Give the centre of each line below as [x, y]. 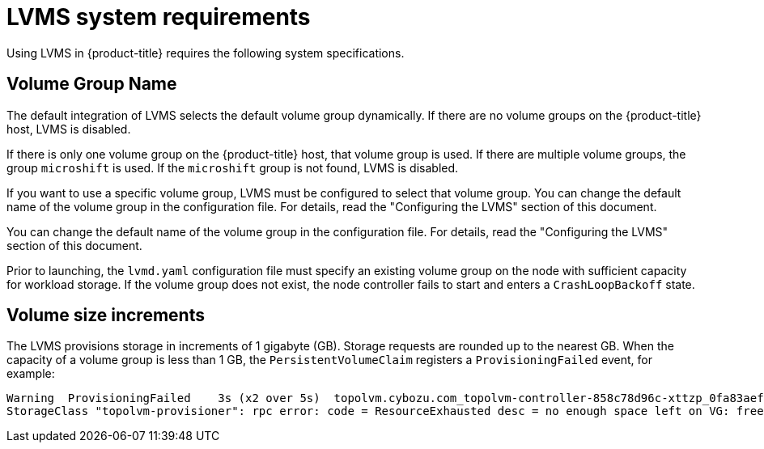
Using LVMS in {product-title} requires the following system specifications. [206, 53]
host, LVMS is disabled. [69, 129]
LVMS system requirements [159, 17]
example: [31, 374]
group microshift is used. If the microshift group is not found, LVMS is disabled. [233, 167]
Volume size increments [106, 316]
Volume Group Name [92, 84]
